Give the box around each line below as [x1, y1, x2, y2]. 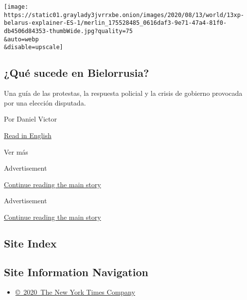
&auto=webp [4, 35, 39, 43]
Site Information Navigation [4, 264, 148, 279]
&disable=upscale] [4, 44, 63, 51]
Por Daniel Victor [4, 114, 57, 124]
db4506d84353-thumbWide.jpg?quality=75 [4, 27, 133, 35]
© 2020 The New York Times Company [15, 287, 135, 297]
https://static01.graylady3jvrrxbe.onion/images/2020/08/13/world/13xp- [4, 11, 244, 18]
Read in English [4, 130, 52, 140]
